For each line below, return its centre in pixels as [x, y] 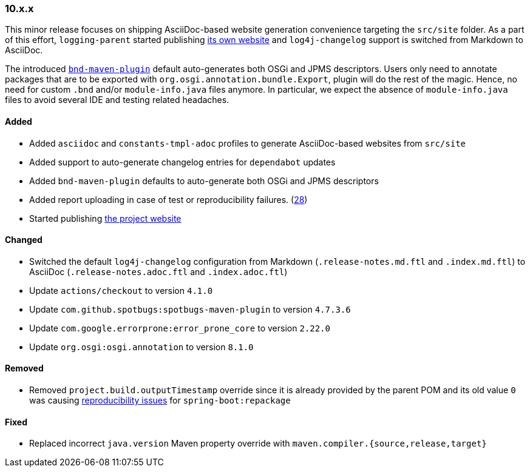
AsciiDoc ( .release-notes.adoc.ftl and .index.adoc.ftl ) [158, 271]
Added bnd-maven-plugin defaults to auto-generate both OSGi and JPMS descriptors [204, 181]
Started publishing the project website [105, 218]
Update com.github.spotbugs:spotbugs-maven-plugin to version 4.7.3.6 [190, 309]
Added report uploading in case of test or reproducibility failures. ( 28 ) [168, 199]
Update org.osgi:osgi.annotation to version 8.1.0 [141, 347]
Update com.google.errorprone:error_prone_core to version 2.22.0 [180, 328]
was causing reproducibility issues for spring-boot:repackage [160, 401]
